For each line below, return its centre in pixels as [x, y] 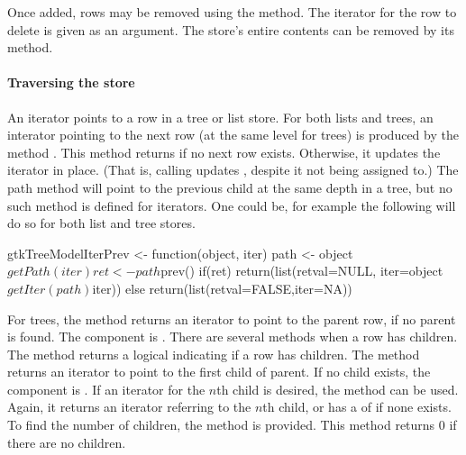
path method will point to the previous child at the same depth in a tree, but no [230, 187]
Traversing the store [71, 82]
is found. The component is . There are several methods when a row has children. [233, 337]
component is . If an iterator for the [106, 389]
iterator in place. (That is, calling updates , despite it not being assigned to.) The [233, 170]
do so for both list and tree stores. [101, 223]
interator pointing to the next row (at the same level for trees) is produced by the [233, 135]
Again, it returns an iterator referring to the [129, 407]
